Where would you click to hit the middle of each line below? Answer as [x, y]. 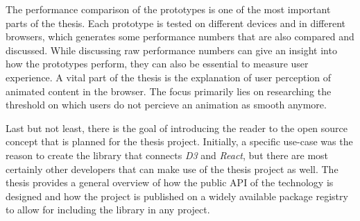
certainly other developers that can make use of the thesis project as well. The [172, 169]
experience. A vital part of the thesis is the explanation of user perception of [169, 77]
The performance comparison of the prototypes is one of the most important [168, 9]
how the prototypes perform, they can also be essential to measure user [157, 64]
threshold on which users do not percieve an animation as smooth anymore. [166, 105]
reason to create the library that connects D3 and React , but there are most [167, 155]
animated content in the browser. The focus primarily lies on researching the [169, 91]
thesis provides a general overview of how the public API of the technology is [170, 182]
